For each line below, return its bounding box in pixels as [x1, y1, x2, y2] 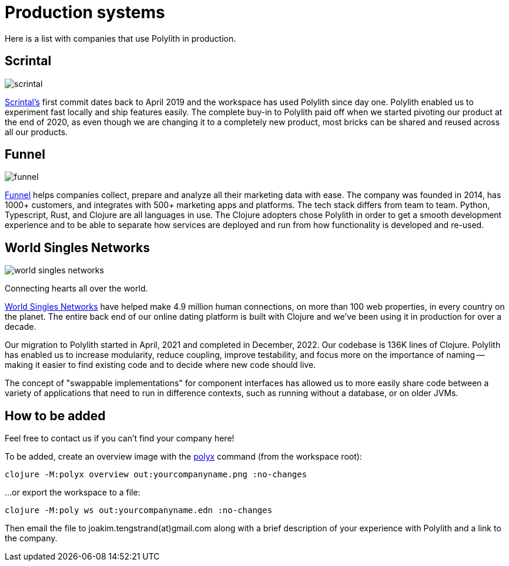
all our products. [5, 126, 68, 137]
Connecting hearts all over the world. [5, 283, 148, 294]
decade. [5, 321, 36, 332]
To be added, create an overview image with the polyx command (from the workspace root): [5, 451, 362, 462]
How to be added [5, 408, 106, 423]
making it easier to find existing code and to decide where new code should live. [5, 360, 316, 370]
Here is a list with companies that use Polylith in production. [5, 33, 236, 43]
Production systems [5, 2, 165, 22]
